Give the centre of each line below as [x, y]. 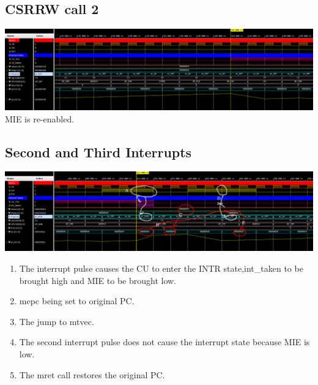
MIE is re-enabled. [40, 118]
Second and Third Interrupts [98, 151]
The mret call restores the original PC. [92, 374]
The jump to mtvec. [57, 321]
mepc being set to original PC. [77, 301]
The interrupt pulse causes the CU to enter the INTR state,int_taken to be [161, 268]
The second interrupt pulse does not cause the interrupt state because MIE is [165, 342]
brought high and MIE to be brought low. [98, 280]
